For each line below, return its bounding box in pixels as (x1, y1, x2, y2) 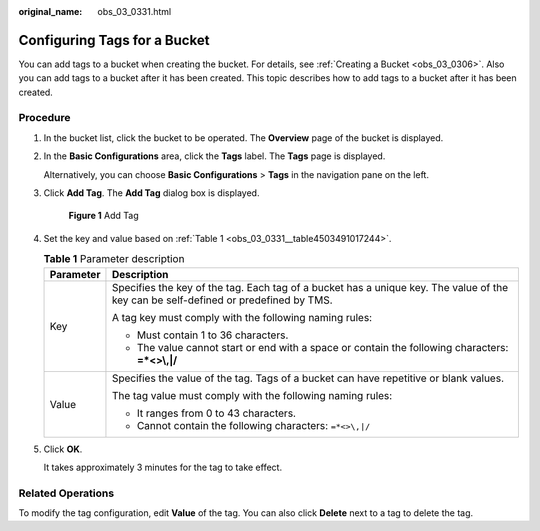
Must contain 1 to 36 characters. (136, 328, 289, 342)
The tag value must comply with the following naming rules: (111, 388, 393, 402)
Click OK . (43, 443, 83, 455)
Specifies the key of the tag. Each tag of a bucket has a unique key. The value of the (111, 280, 509, 294)
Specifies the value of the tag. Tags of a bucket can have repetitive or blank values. (111, 371, 505, 385)
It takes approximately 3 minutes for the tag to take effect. (43, 461, 283, 473)
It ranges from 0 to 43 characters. (136, 406, 297, 420)
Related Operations (18, 486, 115, 500)
